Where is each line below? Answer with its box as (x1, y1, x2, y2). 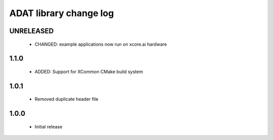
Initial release (34, 123, 63, 129)
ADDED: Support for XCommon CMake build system (34, 68, 144, 75)
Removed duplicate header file (34, 96, 99, 102)
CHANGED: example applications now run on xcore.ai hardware (34, 41, 167, 47)
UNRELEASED (9, 27, 54, 35)
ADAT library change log (9, 8, 114, 19)
